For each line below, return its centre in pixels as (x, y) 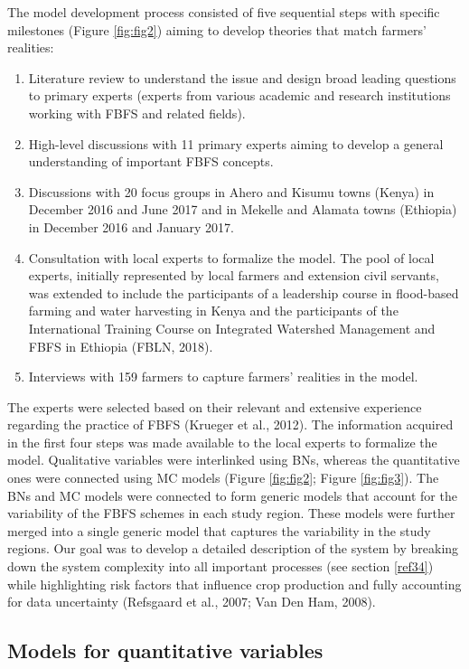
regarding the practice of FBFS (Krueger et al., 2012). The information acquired (230, 424)
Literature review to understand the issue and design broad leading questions (242, 77)
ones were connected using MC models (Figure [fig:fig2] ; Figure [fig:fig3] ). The (223, 478)
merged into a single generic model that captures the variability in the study (219, 530)
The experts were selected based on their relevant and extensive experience (215, 406)
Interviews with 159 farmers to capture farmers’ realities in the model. (223, 377)
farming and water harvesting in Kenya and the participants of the (213, 311)
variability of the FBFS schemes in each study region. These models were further (231, 513)
